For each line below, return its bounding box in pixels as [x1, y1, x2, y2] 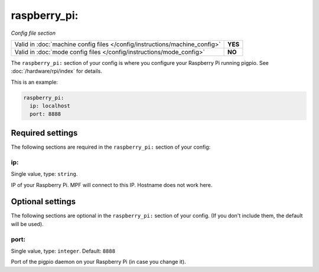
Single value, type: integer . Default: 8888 [11, 247, 115, 254]
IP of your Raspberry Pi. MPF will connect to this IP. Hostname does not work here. [11, 181, 213, 188]
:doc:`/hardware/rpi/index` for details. [11, 68, 103, 75]
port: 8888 [30, 111, 61, 117]
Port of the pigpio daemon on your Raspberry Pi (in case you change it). [11, 258, 186, 266]
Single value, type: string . [11, 171, 78, 178]
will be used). [11, 220, 44, 227]
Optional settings [11, 196, 76, 207]
